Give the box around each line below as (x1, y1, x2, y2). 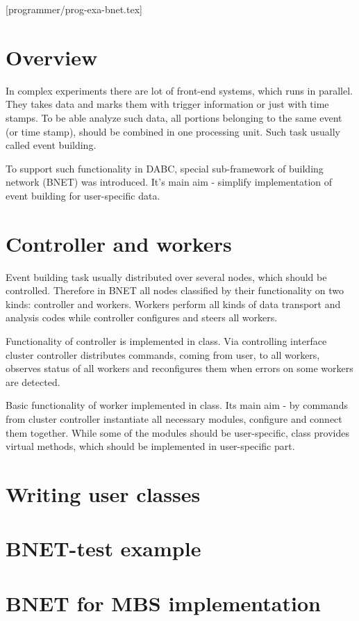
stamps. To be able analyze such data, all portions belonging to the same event (6, 110, 342, 124)
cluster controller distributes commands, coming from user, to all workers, (6, 347, 320, 362)
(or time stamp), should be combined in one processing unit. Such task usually (6, 124, 341, 138)
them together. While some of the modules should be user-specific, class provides (6, 425, 349, 439)
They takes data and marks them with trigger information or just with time (6, 97, 329, 111)
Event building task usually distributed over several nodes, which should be (6, 269, 327, 284)
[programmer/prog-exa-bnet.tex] (6, 2, 142, 16)
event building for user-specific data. (6, 188, 160, 202)
